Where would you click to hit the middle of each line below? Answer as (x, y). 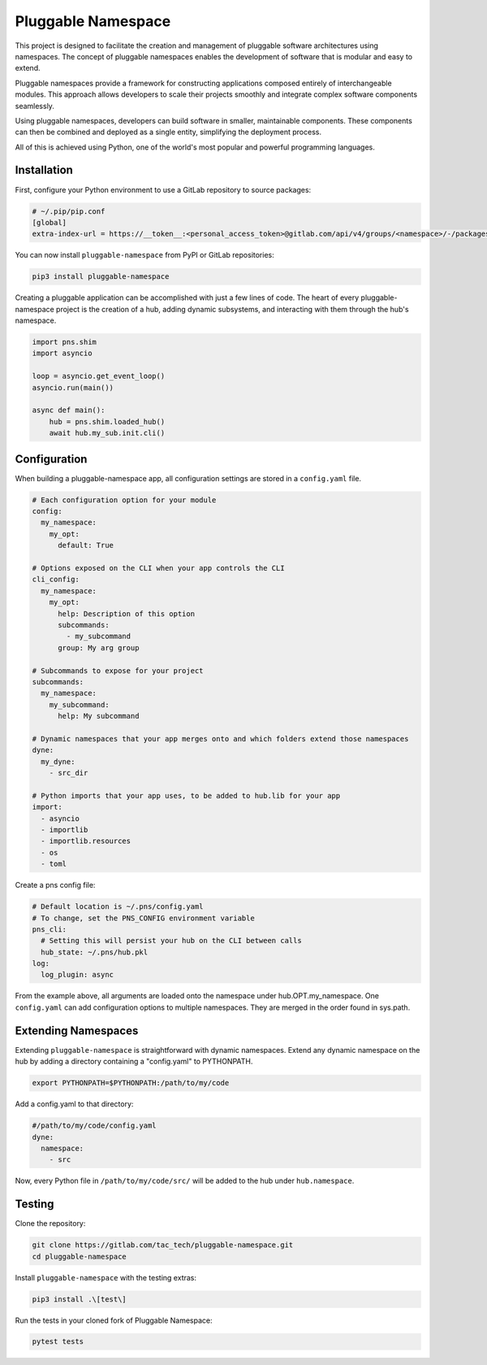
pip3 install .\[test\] (80, 1299)
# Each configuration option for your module (124, 500)
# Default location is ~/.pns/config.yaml (118, 907)
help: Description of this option (126, 613)
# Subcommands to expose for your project (118, 670)
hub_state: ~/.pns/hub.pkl (95, 952)
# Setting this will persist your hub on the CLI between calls (171, 941)
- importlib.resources (86, 841)
